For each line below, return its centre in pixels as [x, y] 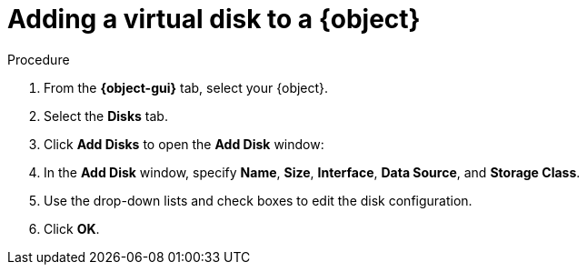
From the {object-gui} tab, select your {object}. [186, 87]
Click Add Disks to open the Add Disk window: [184, 144]
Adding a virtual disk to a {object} [214, 19]
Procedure [39, 59]
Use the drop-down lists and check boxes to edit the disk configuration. [258, 200]
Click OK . [72, 228]
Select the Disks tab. [106, 116]
